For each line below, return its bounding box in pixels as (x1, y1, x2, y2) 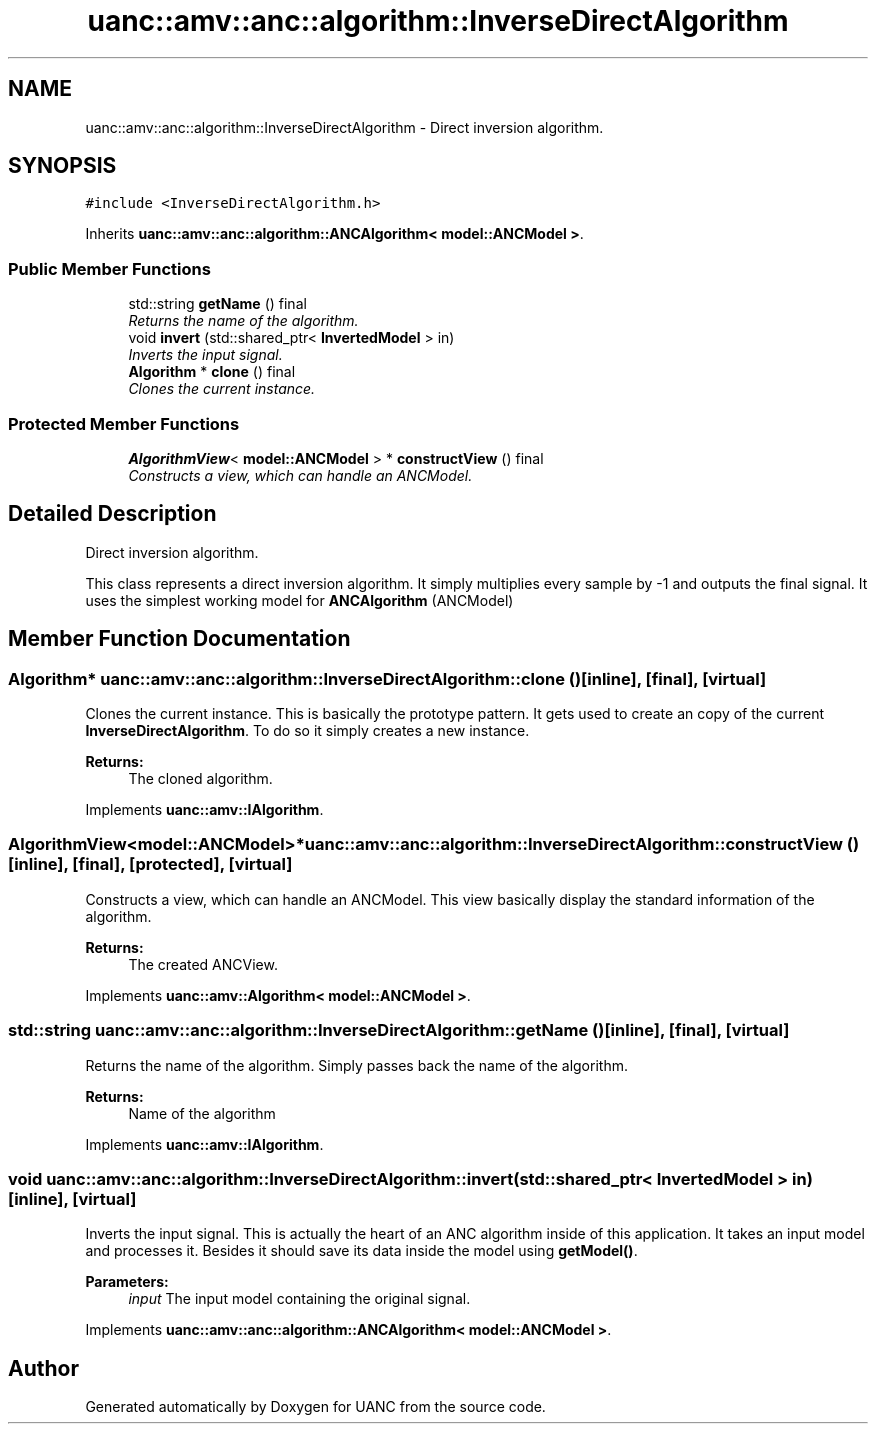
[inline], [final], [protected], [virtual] (8, 854, 293, 875)
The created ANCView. (128, 955, 278, 973)
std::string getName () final (128, 295, 307, 313)
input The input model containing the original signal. (128, 1290, 471, 1308)
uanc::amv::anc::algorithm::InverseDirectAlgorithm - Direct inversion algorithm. (85, 118, 604, 136)
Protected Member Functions (8, 413, 240, 434)
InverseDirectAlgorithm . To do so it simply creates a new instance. (85, 722, 530, 739)
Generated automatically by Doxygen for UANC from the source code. (85, 1398, 546, 1416)
